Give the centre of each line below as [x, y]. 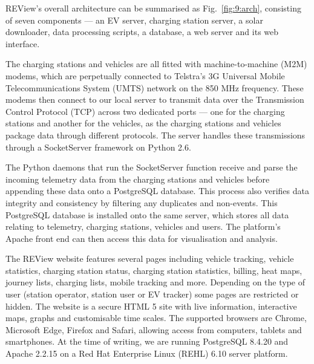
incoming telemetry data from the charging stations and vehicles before [138, 179]
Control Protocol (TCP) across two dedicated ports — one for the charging [145, 111]
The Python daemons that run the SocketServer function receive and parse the [152, 167]
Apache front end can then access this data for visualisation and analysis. [142, 238]
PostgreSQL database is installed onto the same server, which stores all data [147, 214]
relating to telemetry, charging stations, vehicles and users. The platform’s [143, 226]
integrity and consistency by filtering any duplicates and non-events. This [142, 202]
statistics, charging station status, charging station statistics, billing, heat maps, [154, 270]
